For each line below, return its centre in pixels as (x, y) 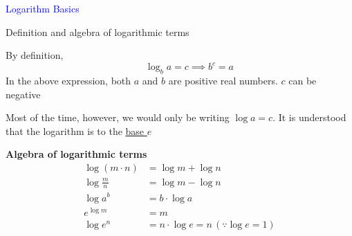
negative (23, 94)
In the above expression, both (68, 81)
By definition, (35, 55)
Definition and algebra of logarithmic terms (98, 31)
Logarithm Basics (43, 8)
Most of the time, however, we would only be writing (118, 117)
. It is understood (309, 117)
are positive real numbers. (223, 81)
